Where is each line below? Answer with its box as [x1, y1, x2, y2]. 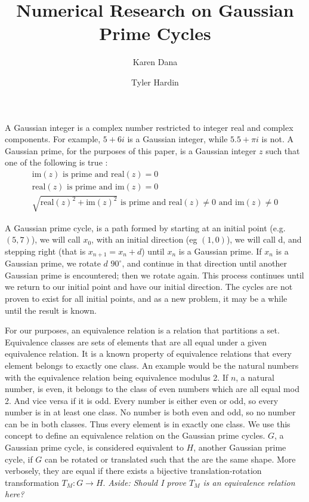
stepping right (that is [5, 244, 86, 257]
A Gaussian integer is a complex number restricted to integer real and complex [5, 121, 293, 133]
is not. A [261, 133, 293, 145]
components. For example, [5, 133, 101, 145]
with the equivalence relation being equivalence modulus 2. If [5, 371, 228, 383]
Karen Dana [132, 56, 178, 68]
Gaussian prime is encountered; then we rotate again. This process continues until [5, 268, 304, 281]
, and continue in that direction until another [122, 257, 287, 270]
